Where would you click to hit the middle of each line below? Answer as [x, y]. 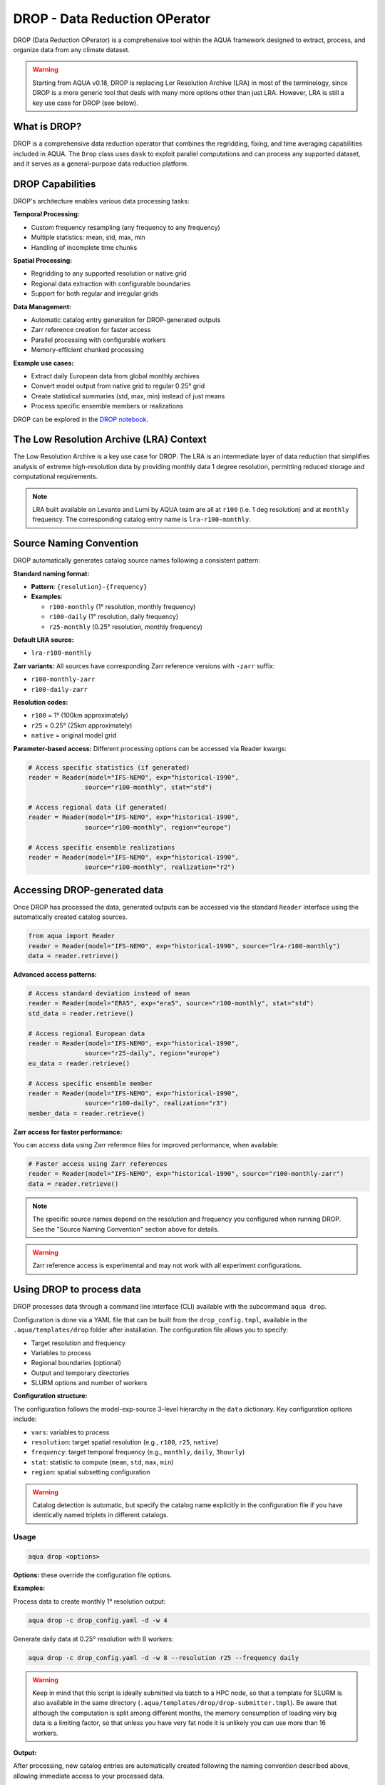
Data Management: [42, 306]
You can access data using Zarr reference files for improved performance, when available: [146, 1145]
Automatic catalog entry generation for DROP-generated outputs [126, 320]
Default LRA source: [43, 640]
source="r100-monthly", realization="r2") [160, 867]
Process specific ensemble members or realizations [107, 406]
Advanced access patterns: [55, 975]
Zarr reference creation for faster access [91, 330]
